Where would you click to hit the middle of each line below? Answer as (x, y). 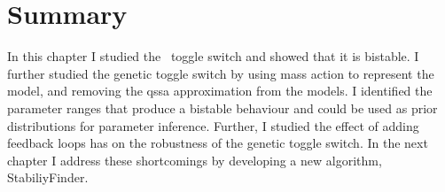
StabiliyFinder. (48, 177)
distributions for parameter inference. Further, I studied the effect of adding (213, 125)
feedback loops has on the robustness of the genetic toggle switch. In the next (218, 143)
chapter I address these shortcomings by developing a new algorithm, (195, 160)
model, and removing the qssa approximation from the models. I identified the (220, 91)
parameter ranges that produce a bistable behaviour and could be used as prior (222, 108)
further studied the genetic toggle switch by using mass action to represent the (221, 73)
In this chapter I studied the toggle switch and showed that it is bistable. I (213, 56)
